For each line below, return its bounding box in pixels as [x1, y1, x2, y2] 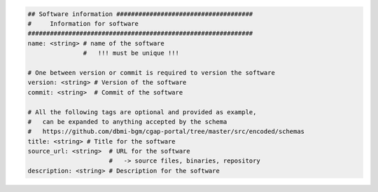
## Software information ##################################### [27, 10, 253, 18]
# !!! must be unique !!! [83, 49, 180, 57]
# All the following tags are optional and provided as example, [27, 108, 257, 116]
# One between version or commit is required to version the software [27, 69, 276, 76]
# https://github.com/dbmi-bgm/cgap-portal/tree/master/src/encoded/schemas [27, 128, 304, 136]
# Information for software [27, 20, 139, 27]
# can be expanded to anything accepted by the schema [27, 118, 227, 125]
